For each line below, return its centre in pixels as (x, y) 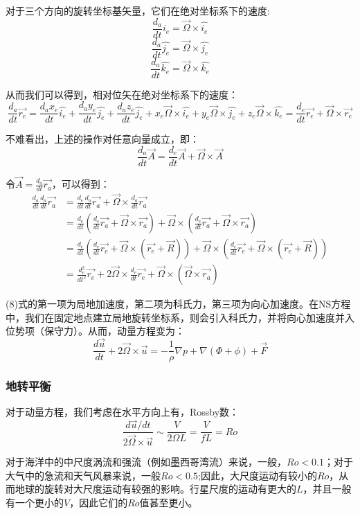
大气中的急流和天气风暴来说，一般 (83, 475)
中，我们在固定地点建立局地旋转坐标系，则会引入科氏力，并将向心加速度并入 (180, 317)
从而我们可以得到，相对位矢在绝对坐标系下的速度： (122, 94)
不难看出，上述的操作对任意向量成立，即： (102, 139)
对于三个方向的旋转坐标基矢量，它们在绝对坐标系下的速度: (138, 10)
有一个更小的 (35, 503)
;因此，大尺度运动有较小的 (258, 475)
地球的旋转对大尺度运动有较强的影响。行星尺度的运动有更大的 (155, 489)
